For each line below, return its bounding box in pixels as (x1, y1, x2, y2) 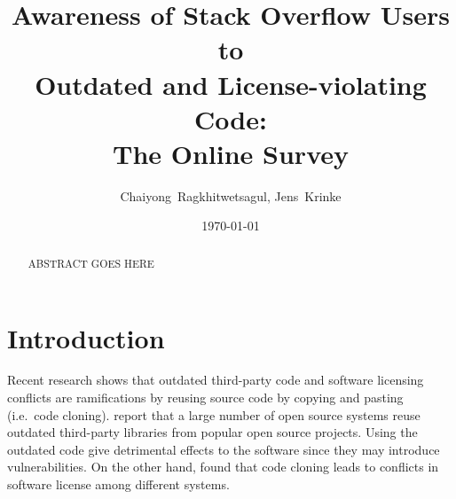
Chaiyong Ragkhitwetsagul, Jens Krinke (120, 186, 342, 205)
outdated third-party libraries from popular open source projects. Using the (7, 423, 418, 441)
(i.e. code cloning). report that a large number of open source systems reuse (7, 405, 421, 424)
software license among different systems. (7, 475, 230, 494)
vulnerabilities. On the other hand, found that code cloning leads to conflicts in (7, 457, 439, 476)
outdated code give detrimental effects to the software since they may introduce (7, 440, 440, 458)
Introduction (7, 319, 165, 355)
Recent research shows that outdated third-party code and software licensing (7, 370, 424, 389)
